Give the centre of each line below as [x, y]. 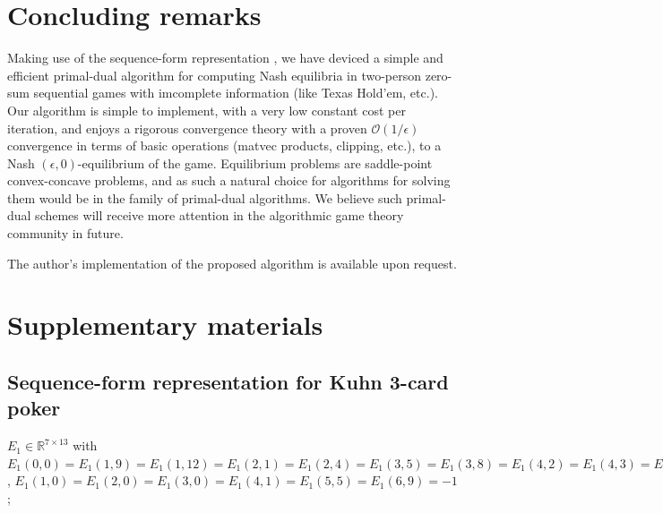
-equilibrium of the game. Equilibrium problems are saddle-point [255, 162]
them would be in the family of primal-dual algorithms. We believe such [205, 197]
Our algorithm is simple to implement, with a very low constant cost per [207, 110]
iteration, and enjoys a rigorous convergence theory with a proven [187, 128]
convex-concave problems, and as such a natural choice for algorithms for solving [229, 180]
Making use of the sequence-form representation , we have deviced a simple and [225, 58]
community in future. [65, 233]
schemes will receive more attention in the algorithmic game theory [220, 215]
